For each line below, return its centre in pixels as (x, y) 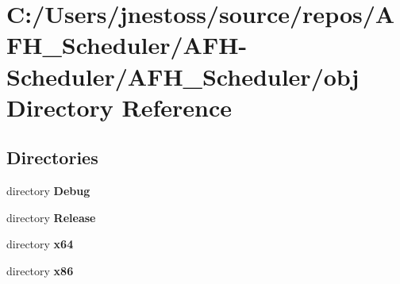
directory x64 (40, 244)
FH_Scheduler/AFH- (127, 45)
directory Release (51, 217)
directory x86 (40, 270)
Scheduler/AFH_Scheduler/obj (183, 76)
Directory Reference (119, 107)
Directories (52, 157)
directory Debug (48, 191)
